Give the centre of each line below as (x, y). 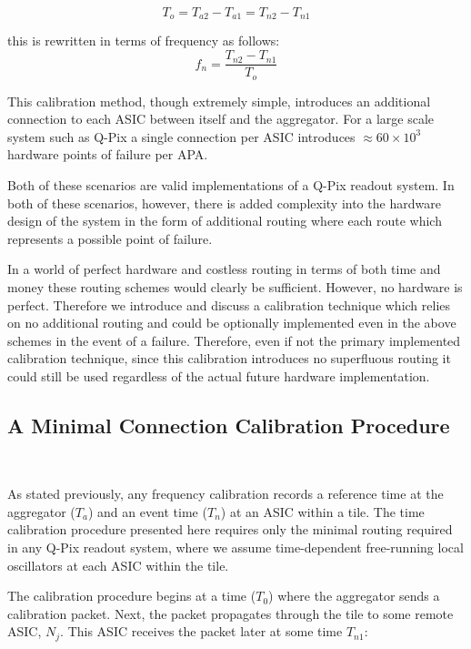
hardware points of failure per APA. (108, 154)
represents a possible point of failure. (110, 238)
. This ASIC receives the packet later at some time (201, 631)
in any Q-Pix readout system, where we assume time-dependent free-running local (235, 548)
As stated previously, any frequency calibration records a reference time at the (225, 494)
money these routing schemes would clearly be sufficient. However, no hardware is (235, 286)
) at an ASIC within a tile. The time (322, 511)
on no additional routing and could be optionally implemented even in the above (232, 323)
